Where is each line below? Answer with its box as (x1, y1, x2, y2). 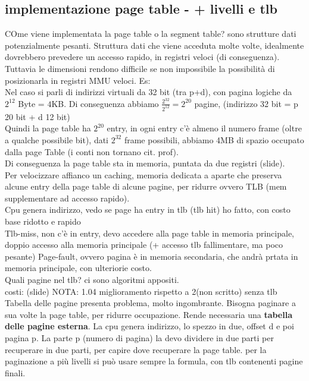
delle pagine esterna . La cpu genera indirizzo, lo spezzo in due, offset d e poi (5, 320, 294, 332)
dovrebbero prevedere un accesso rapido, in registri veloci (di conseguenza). (5, 51, 280, 63)
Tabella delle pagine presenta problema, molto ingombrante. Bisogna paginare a (5, 297, 296, 309)
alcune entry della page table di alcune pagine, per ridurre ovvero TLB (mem (5, 180, 287, 193)
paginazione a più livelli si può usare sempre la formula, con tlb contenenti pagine (5, 355, 303, 367)
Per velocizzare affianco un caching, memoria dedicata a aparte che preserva (5, 168, 282, 181)
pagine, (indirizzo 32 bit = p (194, 97, 298, 109)
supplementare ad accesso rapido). (5, 191, 130, 204)
